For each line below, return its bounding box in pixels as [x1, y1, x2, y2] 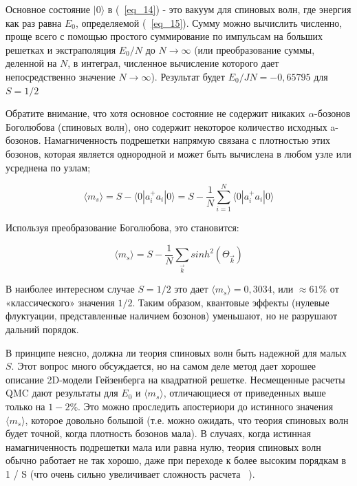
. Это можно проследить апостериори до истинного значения [78, 399, 334, 413]
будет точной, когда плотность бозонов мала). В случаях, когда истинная [6, 426, 311, 441]
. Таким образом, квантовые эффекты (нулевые [132, 295, 329, 309]
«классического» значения [6, 295, 115, 309]
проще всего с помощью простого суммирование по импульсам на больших [6, 29, 323, 43]
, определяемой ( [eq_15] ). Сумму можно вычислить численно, [75, 15, 343, 30]
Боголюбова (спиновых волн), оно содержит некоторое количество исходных [6, 119, 327, 134]
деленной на [6, 56, 57, 70]
